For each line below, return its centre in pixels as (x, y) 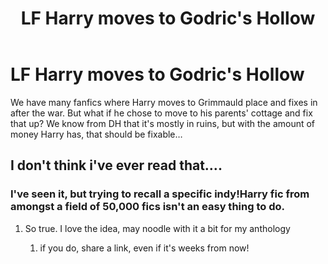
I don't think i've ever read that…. (116, 165)
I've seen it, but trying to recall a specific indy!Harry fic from (160, 194)
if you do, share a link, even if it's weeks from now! (144, 248)
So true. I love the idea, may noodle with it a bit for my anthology (157, 228)
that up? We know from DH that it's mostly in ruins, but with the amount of (163, 123)
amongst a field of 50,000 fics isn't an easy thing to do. (147, 207)
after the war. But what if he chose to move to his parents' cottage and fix (161, 113)
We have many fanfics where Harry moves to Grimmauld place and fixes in (164, 102)
